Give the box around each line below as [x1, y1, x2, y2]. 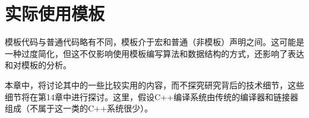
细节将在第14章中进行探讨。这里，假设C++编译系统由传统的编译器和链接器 [5, 90, 298, 103]
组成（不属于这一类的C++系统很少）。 [5, 102, 153, 114]
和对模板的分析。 [5, 59, 71, 71]
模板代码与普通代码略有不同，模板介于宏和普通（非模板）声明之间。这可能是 [5, 36, 304, 48]
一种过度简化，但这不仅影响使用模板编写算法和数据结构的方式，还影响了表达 [5, 47, 304, 59]
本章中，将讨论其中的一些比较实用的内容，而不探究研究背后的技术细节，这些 [5, 78, 304, 91]
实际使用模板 [5, 1, 105, 25]
